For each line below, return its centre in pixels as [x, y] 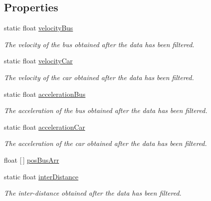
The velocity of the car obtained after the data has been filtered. [99, 77]
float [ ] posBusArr [32, 159]
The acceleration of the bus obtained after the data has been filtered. [106, 110]
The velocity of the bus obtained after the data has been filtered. [99, 44]
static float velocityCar [38, 61]
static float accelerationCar [45, 127]
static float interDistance [41, 176]
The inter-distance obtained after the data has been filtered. [93, 193]
